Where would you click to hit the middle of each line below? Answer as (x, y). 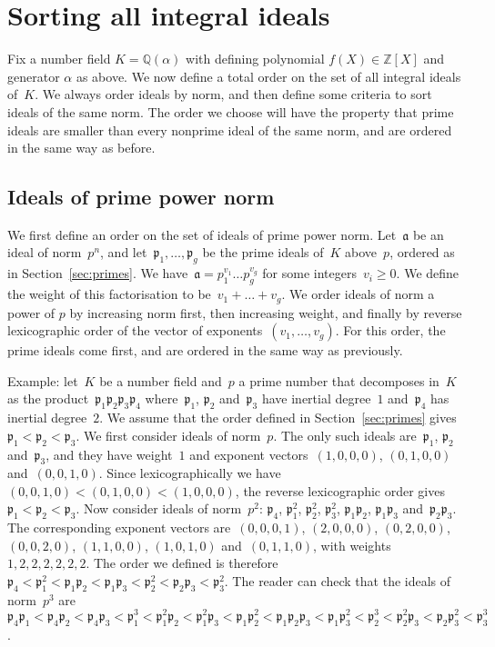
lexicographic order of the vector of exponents (135, 330)
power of (31, 312)
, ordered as (422, 252)
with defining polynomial (255, 59)
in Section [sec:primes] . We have (98, 273)
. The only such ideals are (345, 435)
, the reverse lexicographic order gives (340, 490)
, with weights (352, 545)
